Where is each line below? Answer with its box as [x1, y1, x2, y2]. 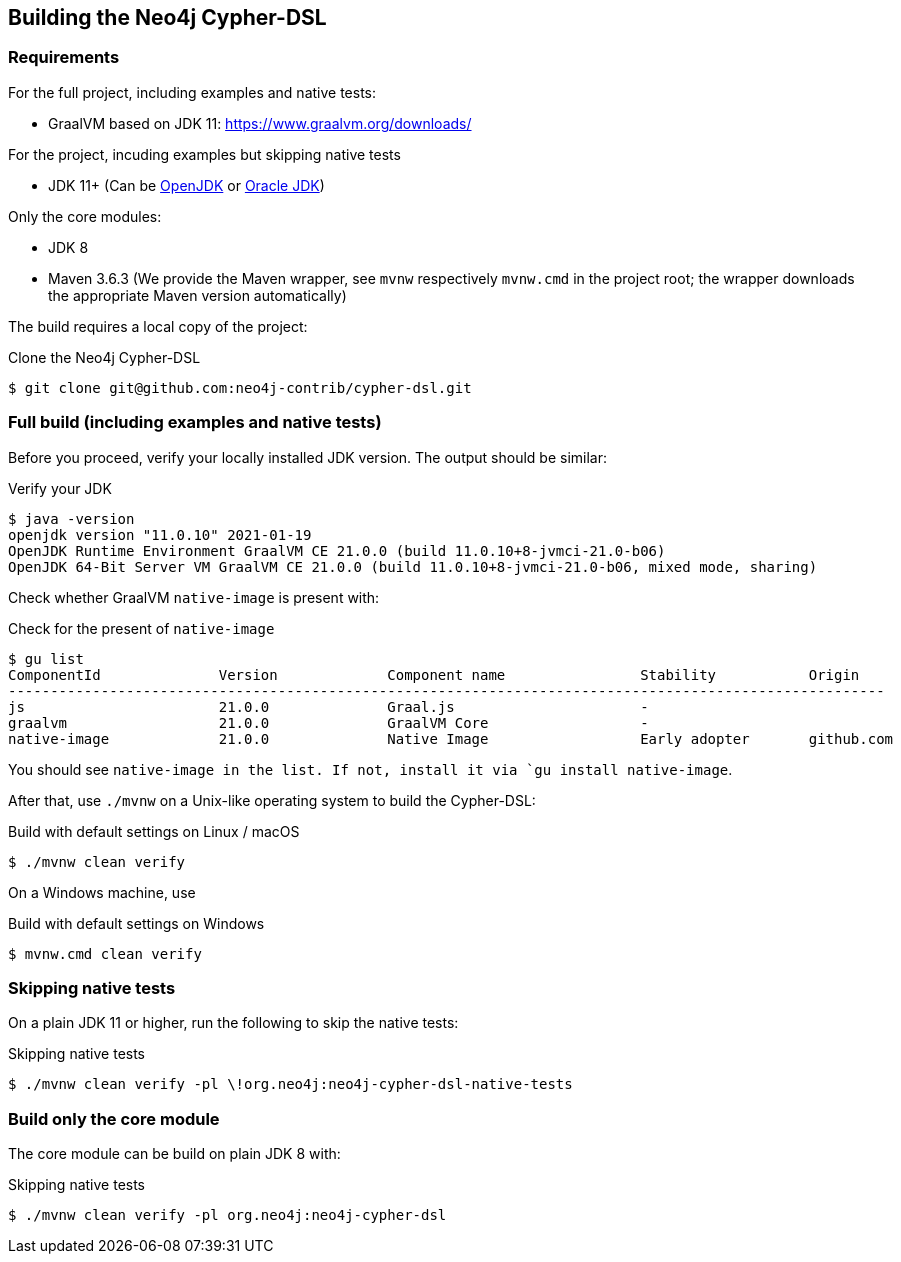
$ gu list [8, 650, 84, 667]
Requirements [8, 47, 120, 68]
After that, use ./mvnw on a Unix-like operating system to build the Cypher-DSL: [8, 791, 536, 809]
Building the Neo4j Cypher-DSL [8, 5, 327, 30]
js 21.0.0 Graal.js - [8, 698, 649, 715]
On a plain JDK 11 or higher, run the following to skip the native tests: [8, 1014, 459, 1032]
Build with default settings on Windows [8, 914, 265, 932]
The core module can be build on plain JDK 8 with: [8, 1145, 341, 1163]
